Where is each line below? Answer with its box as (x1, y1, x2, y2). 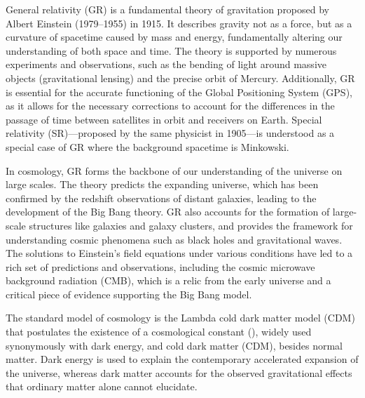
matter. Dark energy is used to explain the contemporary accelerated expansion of (6, 352, 359, 366)
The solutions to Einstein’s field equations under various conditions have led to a (6, 246, 353, 260)
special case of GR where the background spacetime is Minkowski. (6, 139, 289, 154)
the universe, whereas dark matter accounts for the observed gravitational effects (6, 365, 352, 380)
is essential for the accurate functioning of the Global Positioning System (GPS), (6, 84, 352, 99)
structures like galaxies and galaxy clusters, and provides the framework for (29, 218, 353, 232)
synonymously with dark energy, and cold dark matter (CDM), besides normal (6, 338, 343, 352)
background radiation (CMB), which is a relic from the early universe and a (6, 273, 331, 288)
